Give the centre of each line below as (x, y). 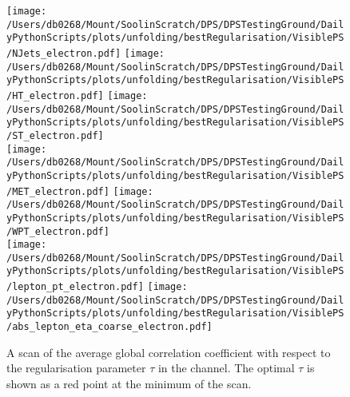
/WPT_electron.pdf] (58, 231)
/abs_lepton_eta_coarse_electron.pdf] (109, 327)
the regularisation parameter (76, 368)
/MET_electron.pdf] (58, 191)
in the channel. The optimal (226, 368)
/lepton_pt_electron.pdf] (75, 287)
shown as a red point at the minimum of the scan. (129, 383)
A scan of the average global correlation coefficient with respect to (169, 352)
